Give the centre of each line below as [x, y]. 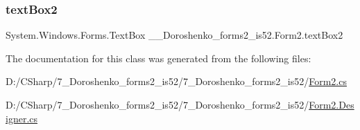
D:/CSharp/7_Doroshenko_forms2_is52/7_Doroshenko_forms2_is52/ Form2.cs [176, 81]
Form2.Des [332, 104]
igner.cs [22, 118]
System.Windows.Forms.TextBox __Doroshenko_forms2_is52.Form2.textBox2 [174, 35]
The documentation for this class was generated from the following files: [158, 58]
